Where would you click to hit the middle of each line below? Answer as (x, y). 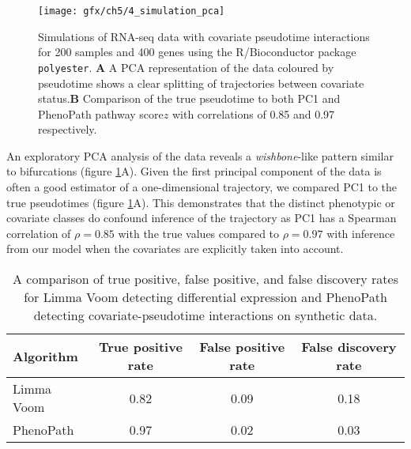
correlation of (39, 233)
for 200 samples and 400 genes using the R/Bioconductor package (197, 52)
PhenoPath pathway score (101, 113)
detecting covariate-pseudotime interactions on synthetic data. (205, 315)
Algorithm (45, 356)
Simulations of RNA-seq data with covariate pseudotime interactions (204, 36)
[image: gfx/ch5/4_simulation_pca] (132, 11)
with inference (361, 233)
